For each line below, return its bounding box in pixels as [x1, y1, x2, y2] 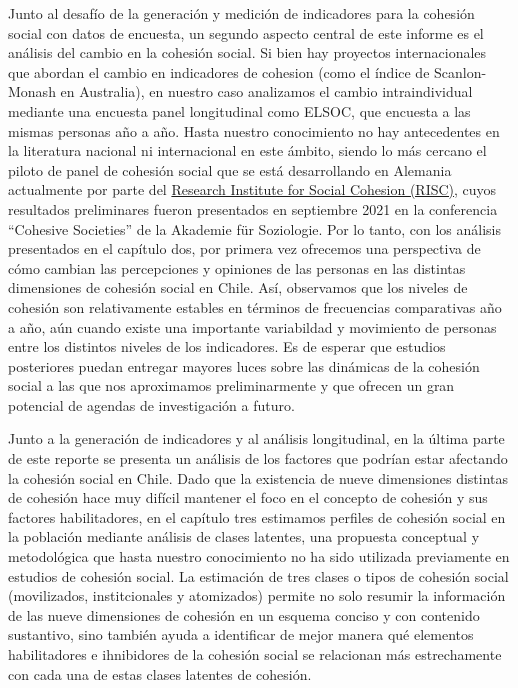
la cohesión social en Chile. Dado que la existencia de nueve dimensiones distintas [8, 467, 509, 488]
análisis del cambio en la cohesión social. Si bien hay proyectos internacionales [8, 42, 487, 63]
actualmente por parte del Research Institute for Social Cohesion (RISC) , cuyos [8, 179, 497, 200]
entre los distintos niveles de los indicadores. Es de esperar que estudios [8, 336, 446, 357]
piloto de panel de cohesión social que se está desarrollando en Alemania [8, 159, 452, 180]
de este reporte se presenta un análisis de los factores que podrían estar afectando [8, 448, 508, 469]
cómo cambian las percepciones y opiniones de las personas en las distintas [8, 257, 466, 278]
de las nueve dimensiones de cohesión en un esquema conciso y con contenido [8, 604, 480, 625]
